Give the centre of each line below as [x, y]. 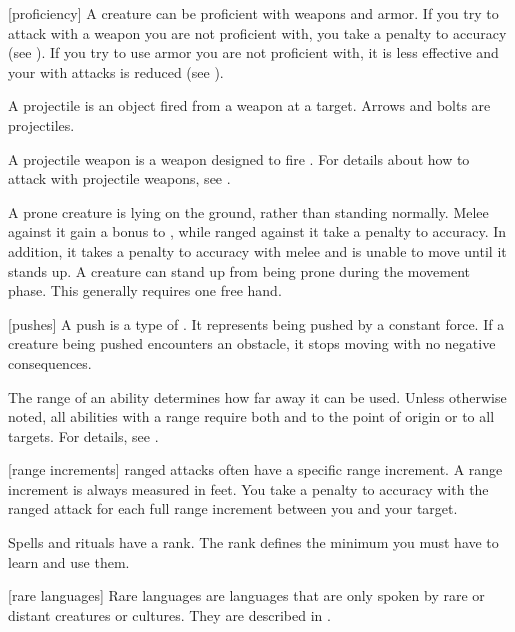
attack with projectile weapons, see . [119, 178]
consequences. [50, 362]
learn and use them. [69, 561]
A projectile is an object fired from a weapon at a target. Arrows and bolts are [249, 105]
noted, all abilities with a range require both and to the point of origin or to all [251, 416]
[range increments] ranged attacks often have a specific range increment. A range [255, 469]
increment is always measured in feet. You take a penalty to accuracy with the [248, 488]
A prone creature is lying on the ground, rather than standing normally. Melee [248, 211]
